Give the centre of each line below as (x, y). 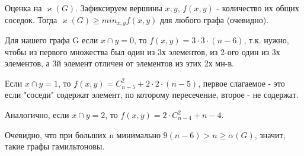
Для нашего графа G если (52, 40)
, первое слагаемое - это (241, 83)
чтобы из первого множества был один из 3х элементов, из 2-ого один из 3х (143, 51)
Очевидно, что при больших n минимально (83, 134)
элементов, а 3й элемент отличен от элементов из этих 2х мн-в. (119, 63)
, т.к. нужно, (266, 40)
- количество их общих (258, 8)
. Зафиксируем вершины (119, 8)
